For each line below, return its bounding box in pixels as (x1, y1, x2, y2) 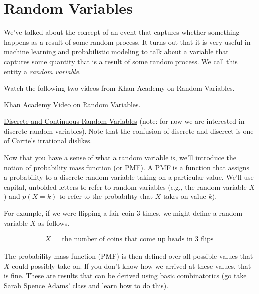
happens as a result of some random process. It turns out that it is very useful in (4, 36, 251, 47)
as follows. (38, 217, 70, 228)
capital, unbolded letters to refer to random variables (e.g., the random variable (4, 181, 247, 192)
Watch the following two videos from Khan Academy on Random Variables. (4, 83, 235, 93)
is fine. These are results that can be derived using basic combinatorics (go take (4, 270, 247, 281)
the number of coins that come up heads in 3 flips (62, 236, 214, 243)
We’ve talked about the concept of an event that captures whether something (4, 27, 240, 37)
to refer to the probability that (59, 191, 153, 201)
